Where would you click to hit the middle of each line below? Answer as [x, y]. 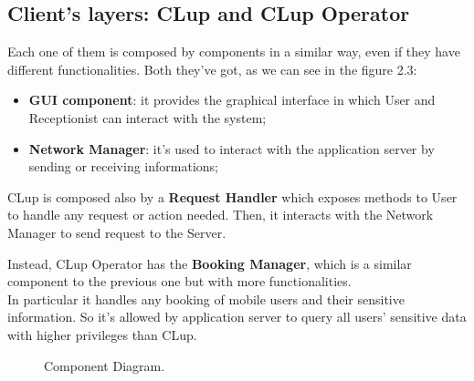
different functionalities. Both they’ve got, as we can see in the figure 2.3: [212, 69]
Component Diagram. [105, 365]
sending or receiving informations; [123, 166]
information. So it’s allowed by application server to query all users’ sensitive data [237, 317]
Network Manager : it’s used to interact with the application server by [232, 148]
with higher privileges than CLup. [102, 334]
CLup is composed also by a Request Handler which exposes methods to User [232, 196]
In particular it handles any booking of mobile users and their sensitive [206, 299]
